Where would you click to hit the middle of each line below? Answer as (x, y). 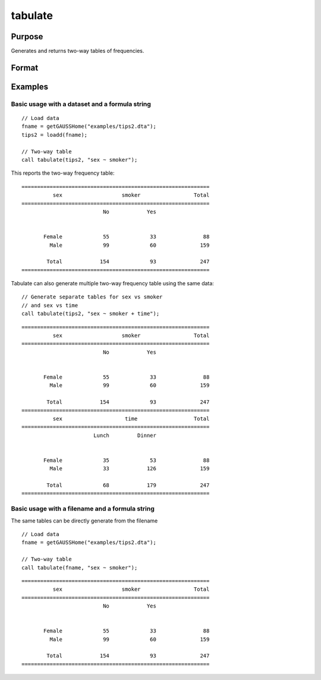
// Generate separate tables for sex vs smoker (92, 297)
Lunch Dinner (125, 435)
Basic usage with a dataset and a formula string (81, 104)
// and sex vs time (50, 305)
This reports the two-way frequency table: (63, 173)
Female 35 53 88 (127, 460)
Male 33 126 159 (130, 469)
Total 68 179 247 (128, 485)
